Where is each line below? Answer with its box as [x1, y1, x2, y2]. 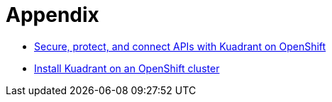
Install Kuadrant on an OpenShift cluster [34, 62, 220, 74]
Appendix [6, 3, 99, 27]
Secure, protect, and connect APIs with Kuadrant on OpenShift [34, 40, 326, 52]
